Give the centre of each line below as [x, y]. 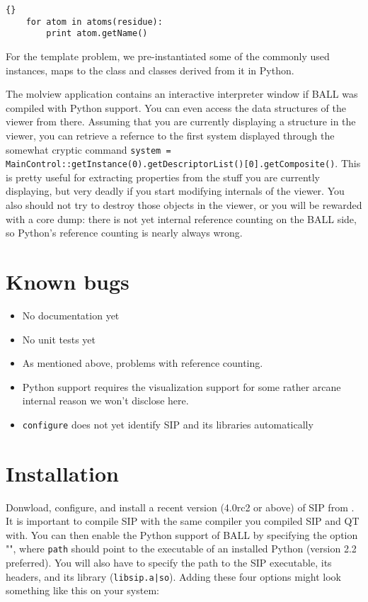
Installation [62, 473]
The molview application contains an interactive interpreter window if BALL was [182, 94]
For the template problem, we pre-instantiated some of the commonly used [168, 56]
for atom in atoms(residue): [94, 22]
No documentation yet [71, 315]
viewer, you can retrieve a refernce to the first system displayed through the [170, 135]
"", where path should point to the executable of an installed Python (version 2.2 [181, 549]
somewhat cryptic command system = [88, 149]
